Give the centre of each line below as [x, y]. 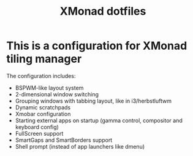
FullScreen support [39, 133]
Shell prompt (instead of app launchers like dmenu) [80, 146]
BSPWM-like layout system [49, 88]
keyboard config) [37, 127]
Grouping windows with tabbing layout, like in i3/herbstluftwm [93, 101]
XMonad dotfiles [103, 11]
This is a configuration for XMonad [97, 46]
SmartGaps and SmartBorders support [64, 140]
